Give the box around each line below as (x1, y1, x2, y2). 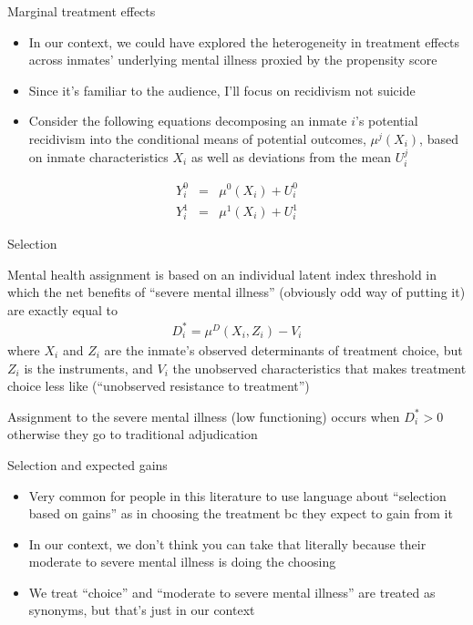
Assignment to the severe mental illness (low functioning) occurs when (7, 406, 400, 425)
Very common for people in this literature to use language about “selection (28, 486, 447, 505)
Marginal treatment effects (7, 2, 156, 20)
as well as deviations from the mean (190, 147, 392, 166)
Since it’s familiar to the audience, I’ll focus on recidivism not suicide (28, 80, 416, 99)
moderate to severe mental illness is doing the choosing (28, 552, 336, 571)
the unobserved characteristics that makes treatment (172, 358, 467, 377)
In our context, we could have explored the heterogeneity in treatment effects (28, 32, 460, 51)
